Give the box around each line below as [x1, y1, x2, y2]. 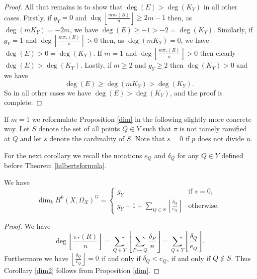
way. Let [4, 123, 30, 134]
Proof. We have [4, 220, 51, 231]
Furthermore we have [4, 253, 69, 263]
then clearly [200, 47, 236, 58]
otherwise [188, 202, 217, 209]
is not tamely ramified [179, 123, 247, 134]
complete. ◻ [4, 97, 42, 107]
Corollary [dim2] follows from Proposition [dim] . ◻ [4, 265, 160, 275]
